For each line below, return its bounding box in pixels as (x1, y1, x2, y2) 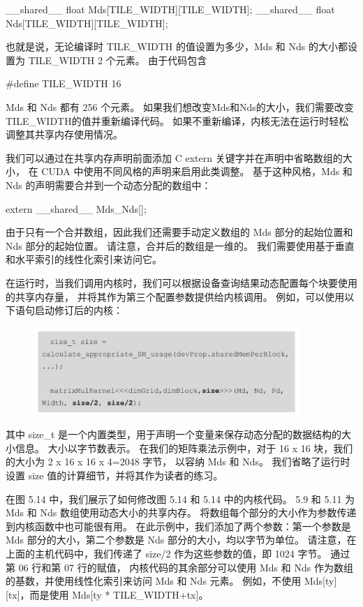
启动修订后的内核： (34, 303, 123, 317)
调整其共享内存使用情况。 (6, 127, 123, 142)
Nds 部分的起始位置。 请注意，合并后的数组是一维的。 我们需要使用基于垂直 (6, 238, 355, 253)
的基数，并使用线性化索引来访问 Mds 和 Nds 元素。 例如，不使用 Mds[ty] (6, 574, 337, 588)
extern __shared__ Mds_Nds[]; (6, 201, 147, 216)
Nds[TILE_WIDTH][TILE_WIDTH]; (6, 15, 168, 30)
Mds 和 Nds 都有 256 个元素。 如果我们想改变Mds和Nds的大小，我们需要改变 (6, 99, 354, 114)
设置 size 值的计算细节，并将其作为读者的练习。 (6, 468, 223, 483)
